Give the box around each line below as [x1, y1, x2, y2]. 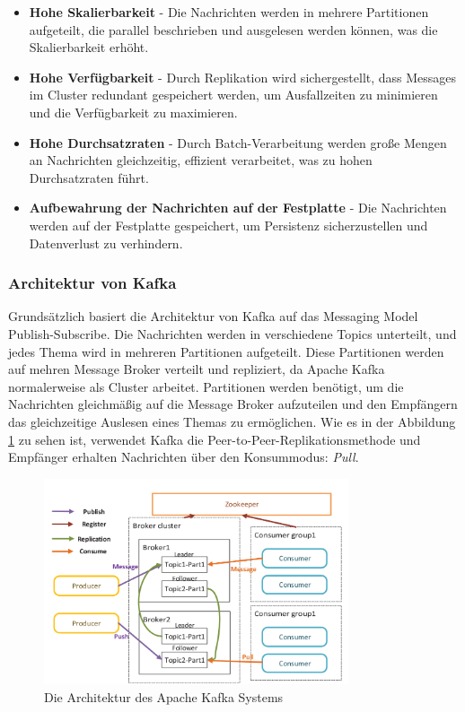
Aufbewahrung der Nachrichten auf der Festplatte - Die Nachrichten [29, 198, 447, 217]
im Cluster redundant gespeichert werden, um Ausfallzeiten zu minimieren [29, 85, 438, 104]
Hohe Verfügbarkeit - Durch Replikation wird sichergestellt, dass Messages [29, 67, 457, 86]
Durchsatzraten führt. [29, 168, 149, 187]
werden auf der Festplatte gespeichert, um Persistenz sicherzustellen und [29, 215, 428, 234]
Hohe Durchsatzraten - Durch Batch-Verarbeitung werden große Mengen [29, 133, 447, 152]
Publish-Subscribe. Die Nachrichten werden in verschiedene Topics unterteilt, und [8, 324, 457, 343]
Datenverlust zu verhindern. [29, 233, 183, 252]
